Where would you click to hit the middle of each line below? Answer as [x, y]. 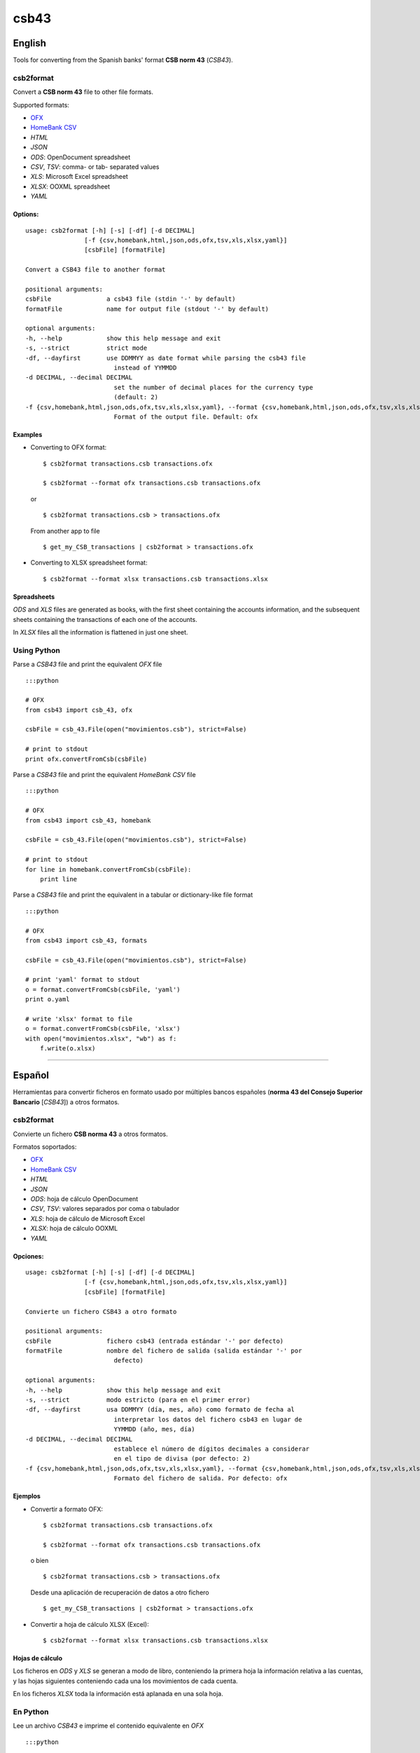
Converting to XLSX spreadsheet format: [89, 563]
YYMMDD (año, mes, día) [154, 1429]
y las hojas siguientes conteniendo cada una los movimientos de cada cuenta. [125, 1681]
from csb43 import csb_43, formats [86, 940]
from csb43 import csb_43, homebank [88, 820]
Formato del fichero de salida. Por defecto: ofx [201, 1478]
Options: [26, 215]
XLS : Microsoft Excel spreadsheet [79, 177]
